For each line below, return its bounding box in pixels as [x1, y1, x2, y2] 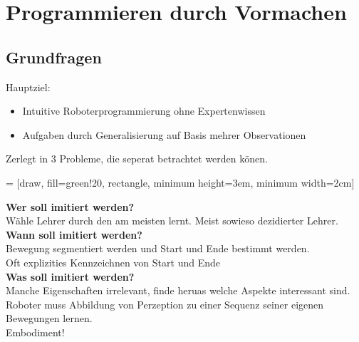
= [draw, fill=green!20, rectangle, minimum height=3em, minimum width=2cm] [6, 175, 355, 190]
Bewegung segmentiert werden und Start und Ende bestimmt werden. [6, 241, 310, 256]
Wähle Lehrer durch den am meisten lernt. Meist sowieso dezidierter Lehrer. [6, 213, 338, 228]
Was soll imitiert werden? [6, 269, 135, 284]
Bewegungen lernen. [6, 311, 93, 326]
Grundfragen [6, 46, 102, 68]
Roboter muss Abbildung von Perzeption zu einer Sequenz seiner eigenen [6, 296, 324, 311]
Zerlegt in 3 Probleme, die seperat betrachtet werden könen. [6, 151, 268, 166]
